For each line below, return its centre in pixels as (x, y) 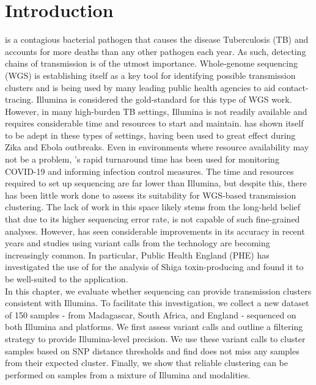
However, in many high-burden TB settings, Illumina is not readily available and (156, 111)
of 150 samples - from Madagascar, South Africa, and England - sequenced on (151, 314)
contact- (293, 87)
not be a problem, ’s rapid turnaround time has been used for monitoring (142, 159)
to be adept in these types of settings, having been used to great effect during (150, 135)
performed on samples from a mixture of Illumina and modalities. (128, 374)
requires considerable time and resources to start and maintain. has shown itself (154, 123)
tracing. (19, 99)
